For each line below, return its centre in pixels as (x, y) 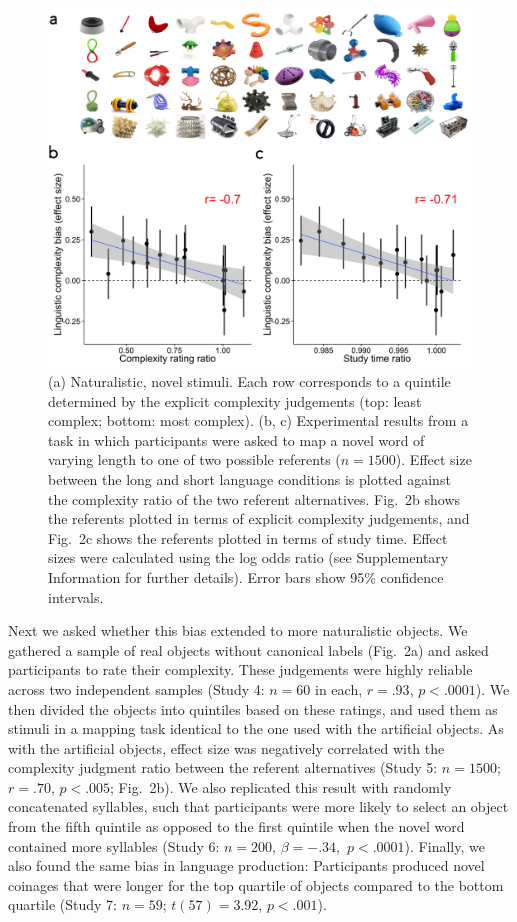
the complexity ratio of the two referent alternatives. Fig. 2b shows (254, 498)
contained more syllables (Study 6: (114, 845)
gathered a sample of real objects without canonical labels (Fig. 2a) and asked (248, 649)
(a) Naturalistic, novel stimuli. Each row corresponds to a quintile (249, 381)
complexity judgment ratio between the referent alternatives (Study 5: (223, 767)
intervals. (76, 596)
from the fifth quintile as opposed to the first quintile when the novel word (236, 826)
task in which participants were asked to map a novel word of (236, 439)
